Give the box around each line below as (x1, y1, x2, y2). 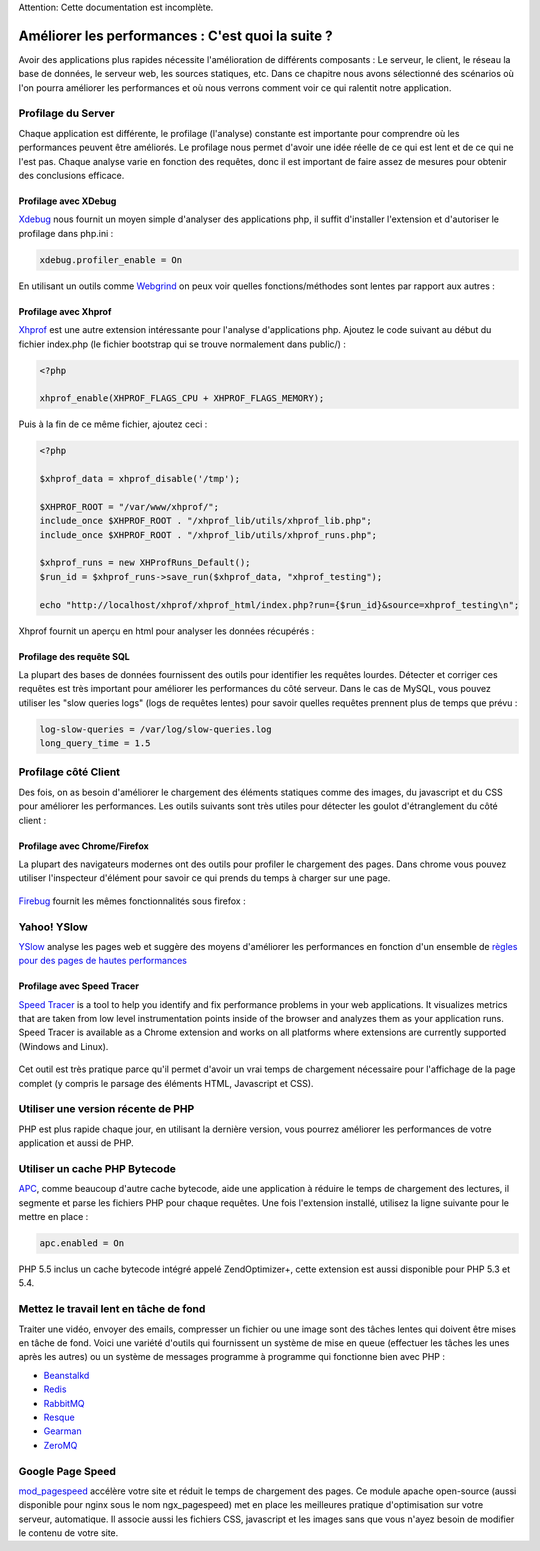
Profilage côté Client (18, 765, 120, 779)
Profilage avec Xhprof (18, 305, 112, 317)
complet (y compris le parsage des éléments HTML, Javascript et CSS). (18, 1077, 314, 1089)
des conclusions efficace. (18, 170, 125, 181)
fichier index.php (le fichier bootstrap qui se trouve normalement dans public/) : (18, 338, 347, 350)
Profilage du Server (18, 106, 115, 120)
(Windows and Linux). (18, 1040, 109, 1052)
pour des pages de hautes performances (18, 955, 188, 967)
